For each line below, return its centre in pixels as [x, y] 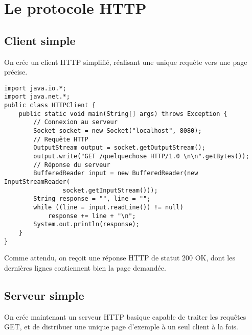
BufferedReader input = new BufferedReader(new [116, 173]
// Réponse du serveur [72, 165]
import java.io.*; [35, 88]
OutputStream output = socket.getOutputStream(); [119, 148]
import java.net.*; [37, 97]
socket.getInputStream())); [110, 190]
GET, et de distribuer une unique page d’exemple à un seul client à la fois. [121, 327]
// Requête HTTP [61, 139]
